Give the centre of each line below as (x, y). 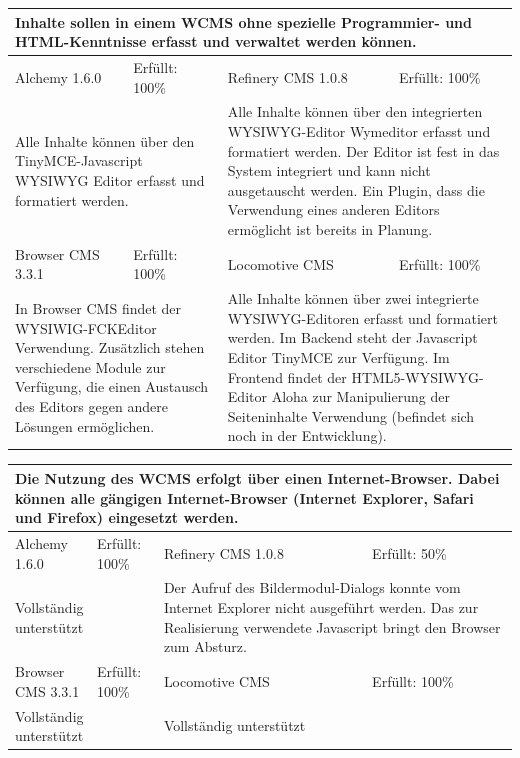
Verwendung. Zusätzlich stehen (110, 347)
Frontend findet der (287, 376)
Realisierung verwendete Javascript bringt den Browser (332, 626)
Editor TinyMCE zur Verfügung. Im (338, 357)
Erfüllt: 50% (409, 552)
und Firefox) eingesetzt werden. (127, 517)
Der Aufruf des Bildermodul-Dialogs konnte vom (312, 587)
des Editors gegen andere (91, 405)
